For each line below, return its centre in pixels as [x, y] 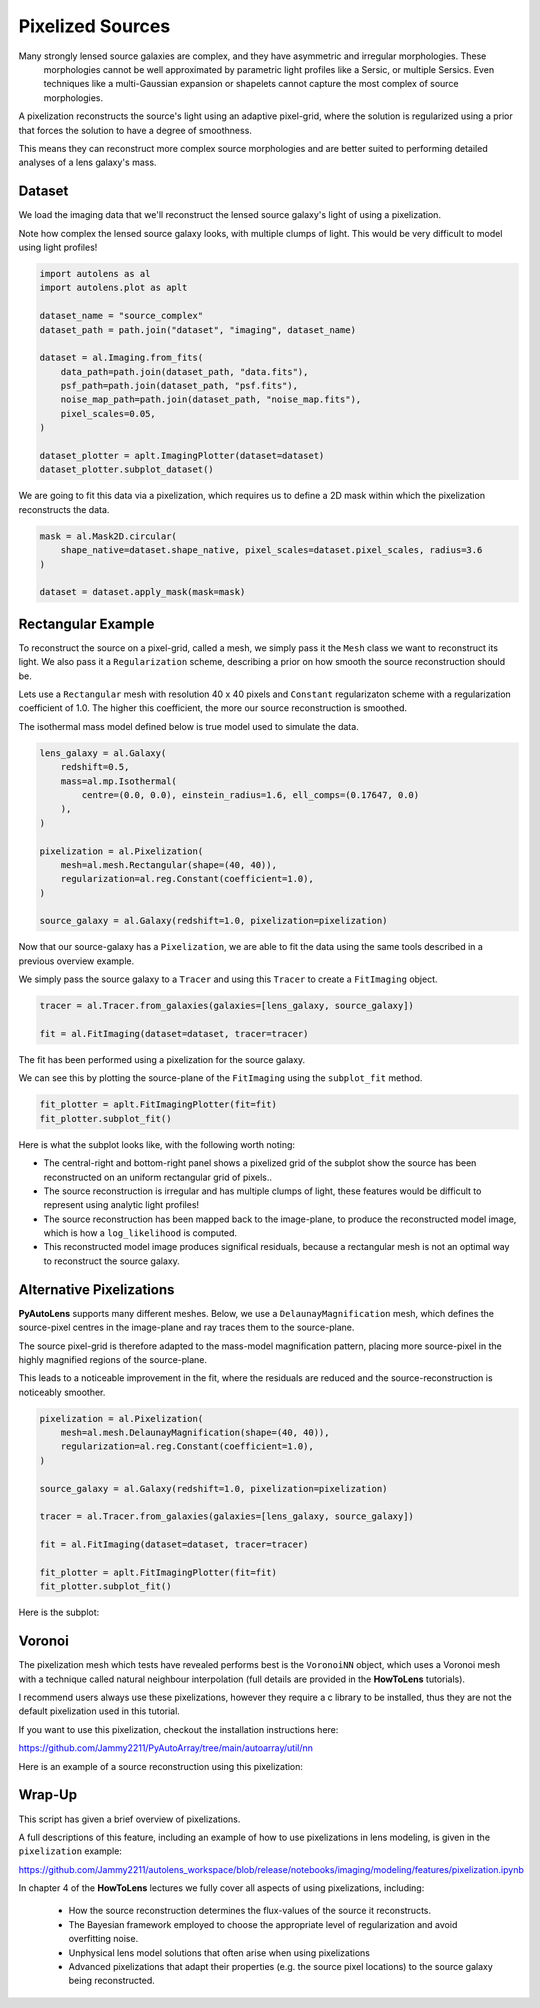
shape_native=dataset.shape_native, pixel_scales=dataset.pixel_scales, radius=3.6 [271, 550]
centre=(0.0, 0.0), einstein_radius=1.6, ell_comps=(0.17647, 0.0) [250, 794]
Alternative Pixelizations [96, 1289]
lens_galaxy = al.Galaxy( [103, 753]
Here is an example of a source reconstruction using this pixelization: [161, 1766]
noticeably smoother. [62, 1392]
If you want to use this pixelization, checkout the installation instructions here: [178, 1729]
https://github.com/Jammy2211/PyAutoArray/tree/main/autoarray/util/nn [166, 1748]
